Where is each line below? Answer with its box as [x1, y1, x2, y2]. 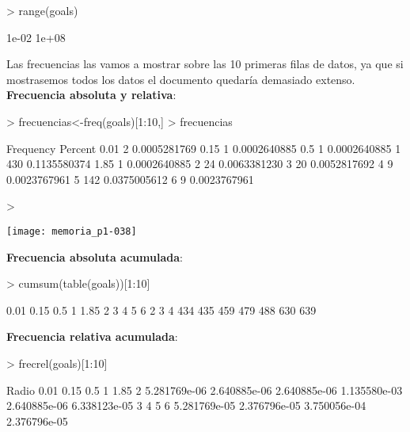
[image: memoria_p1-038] [6, 225, 137, 237]
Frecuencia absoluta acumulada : [6, 248, 183, 265]
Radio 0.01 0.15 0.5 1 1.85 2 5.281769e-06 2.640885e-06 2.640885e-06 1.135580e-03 [6, 381, 403, 398]
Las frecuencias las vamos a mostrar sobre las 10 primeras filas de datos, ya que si [6, 55, 404, 72]
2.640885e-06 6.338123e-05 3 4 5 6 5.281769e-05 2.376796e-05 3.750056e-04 [6, 397, 366, 414]
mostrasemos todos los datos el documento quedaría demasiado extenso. [6, 71, 355, 87]
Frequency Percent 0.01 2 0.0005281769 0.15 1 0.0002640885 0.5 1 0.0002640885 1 [6, 140, 401, 156]
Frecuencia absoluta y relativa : [6, 86, 177, 103]
